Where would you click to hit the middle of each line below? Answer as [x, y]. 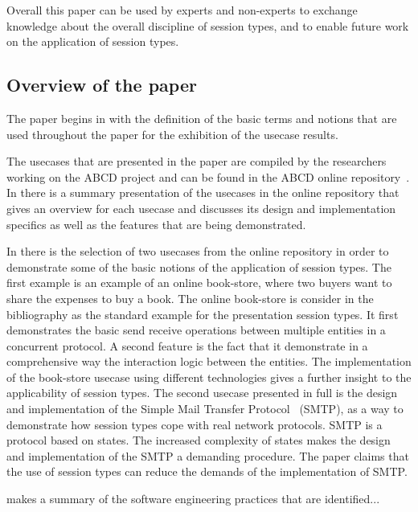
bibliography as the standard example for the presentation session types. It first [203, 314]
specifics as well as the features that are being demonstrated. [156, 224]
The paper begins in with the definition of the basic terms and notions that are [202, 118]
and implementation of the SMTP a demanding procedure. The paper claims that [208, 455]
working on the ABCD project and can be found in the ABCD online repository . [208, 176]
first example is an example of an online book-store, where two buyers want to [199, 283]
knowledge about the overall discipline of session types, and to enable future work [208, 25]
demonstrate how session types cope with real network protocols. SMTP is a [195, 424]
